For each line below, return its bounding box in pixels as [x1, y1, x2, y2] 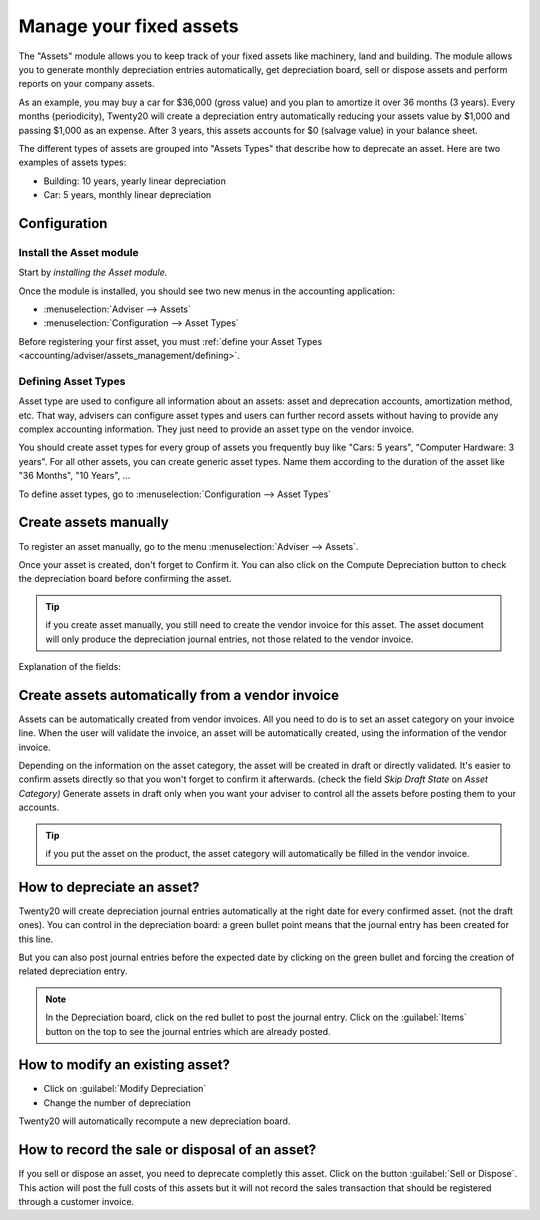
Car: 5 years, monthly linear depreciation [43, 189, 212, 201]
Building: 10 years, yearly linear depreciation [43, 175, 227, 187]
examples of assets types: [18, 156, 127, 169]
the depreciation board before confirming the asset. [18, 573, 232, 585]
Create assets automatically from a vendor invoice [18, 686, 340, 704]
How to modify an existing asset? [18, 1056, 230, 1074]
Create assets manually [18, 514, 169, 531]
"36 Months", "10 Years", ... [18, 470, 131, 482]
